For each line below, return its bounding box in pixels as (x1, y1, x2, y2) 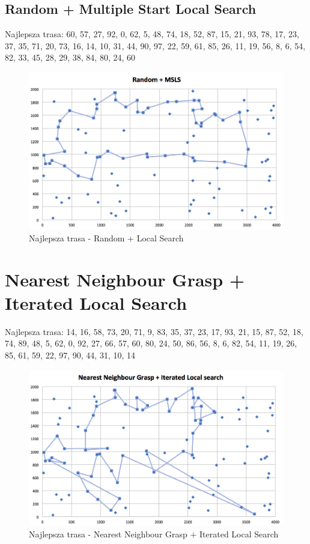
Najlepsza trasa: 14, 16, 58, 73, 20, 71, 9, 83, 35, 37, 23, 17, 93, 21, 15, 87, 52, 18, (5, 325, 303, 337)
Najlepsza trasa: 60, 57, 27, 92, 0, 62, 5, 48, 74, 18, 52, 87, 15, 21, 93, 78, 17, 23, (5, 28, 299, 40)
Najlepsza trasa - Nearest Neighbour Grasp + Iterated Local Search (29, 528, 279, 540)
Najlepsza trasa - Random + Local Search (29, 231, 184, 244)
